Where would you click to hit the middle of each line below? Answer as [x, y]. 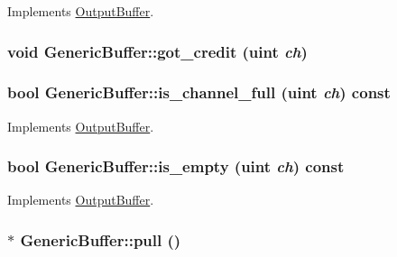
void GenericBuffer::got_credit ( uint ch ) [157, 51]
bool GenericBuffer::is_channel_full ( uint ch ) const [199, 92]
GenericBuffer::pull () [101, 239]
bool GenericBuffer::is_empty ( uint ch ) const [176, 166]
